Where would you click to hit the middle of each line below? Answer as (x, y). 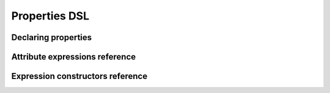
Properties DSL (50, 16)
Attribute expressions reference (74, 57)
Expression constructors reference (79, 76)
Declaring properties (52, 37)
